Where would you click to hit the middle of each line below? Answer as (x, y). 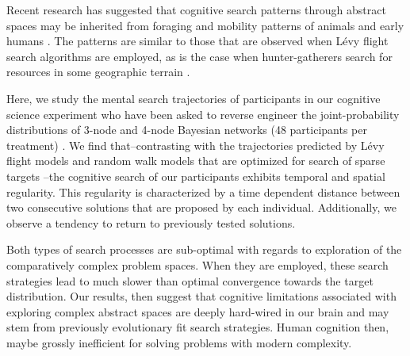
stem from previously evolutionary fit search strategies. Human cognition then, (198, 327)
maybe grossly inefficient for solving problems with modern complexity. (179, 342)
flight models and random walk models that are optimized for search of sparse (196, 161)
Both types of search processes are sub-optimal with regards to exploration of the (204, 249)
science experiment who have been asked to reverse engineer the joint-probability (203, 114)
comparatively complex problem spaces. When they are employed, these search (197, 264)
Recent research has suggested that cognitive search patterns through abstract (196, 10)
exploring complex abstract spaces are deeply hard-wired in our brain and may (198, 311)
